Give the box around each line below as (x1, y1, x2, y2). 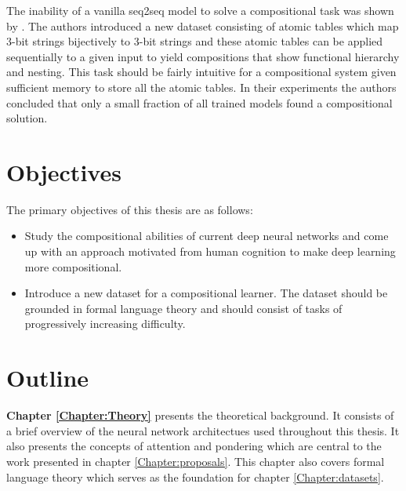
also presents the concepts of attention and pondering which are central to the (6, 438, 382, 454)
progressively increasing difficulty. (24, 315, 186, 332)
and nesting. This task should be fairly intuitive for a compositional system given (6, 64, 397, 80)
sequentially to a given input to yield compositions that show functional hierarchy (6, 48, 400, 64)
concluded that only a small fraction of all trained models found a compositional (6, 94, 393, 111)
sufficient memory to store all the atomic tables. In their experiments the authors (6, 78, 397, 95)
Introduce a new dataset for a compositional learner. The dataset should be (24, 285, 388, 301)
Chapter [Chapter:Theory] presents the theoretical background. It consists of (6, 407, 394, 424)
